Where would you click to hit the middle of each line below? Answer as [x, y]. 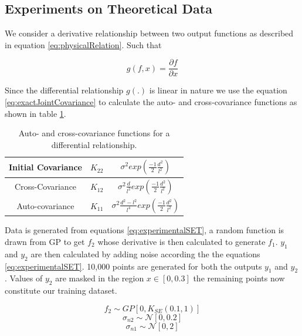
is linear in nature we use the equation [218, 90]
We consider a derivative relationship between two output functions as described [149, 33]
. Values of [24, 278]
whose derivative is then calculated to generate [181, 242]
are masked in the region [100, 278]
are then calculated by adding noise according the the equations [145, 253]
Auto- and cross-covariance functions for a [94, 133]
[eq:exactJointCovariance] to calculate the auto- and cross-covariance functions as [151, 102]
